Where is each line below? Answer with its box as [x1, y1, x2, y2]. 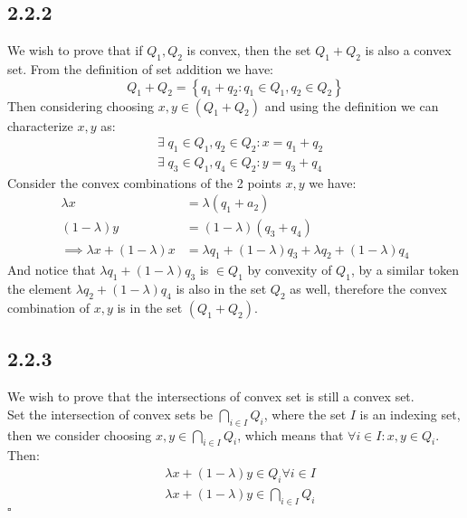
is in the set [117, 297, 183, 316]
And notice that [7, 260, 96, 279]
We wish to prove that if [7, 41, 143, 60]
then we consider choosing [7, 425, 152, 444]
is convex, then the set [186, 41, 311, 60]
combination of [7, 297, 91, 316]
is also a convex [365, 41, 452, 60]
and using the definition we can [264, 96, 439, 115]
